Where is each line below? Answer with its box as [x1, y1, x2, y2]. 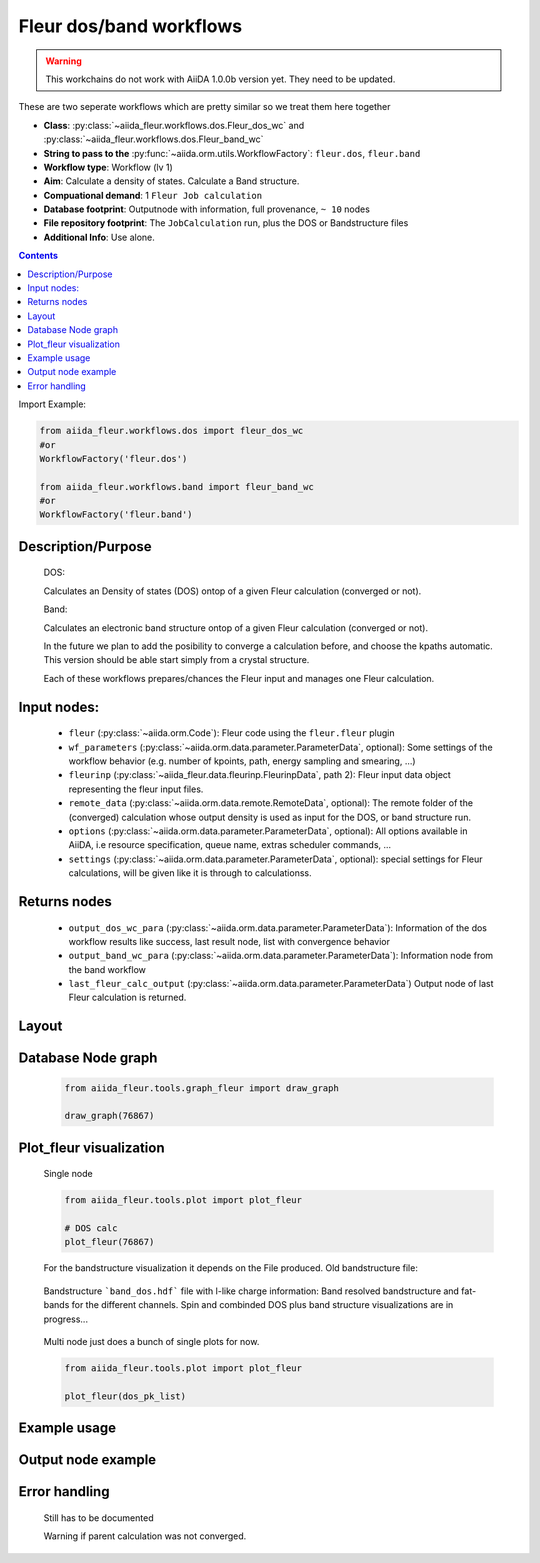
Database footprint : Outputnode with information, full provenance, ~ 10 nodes [43, 203, 370, 215]
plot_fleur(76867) [64, 1236, 155, 1248]
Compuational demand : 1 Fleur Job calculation [43, 189, 263, 201]
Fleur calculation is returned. [68, 991, 187, 1004]
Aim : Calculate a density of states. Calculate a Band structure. [43, 175, 300, 187]
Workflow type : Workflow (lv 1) [43, 161, 174, 173]
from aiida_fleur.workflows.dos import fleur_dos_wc [39, 425, 304, 437]
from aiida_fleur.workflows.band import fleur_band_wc [39, 481, 314, 492]
